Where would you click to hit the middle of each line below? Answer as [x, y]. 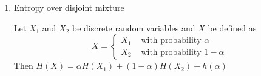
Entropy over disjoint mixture [69, 7]
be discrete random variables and [134, 27]
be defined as [232, 27]
